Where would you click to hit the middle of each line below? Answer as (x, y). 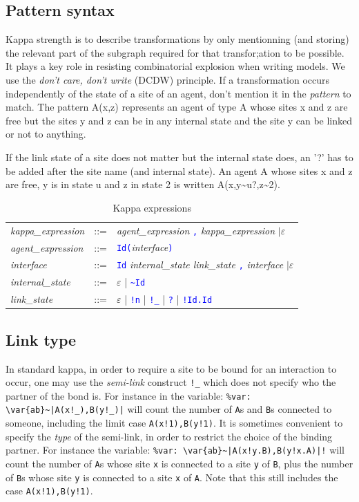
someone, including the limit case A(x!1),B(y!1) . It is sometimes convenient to (174, 423)
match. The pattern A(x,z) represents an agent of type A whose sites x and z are (177, 107)
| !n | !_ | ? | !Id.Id (168, 299)
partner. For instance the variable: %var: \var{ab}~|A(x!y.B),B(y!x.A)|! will (175, 450)
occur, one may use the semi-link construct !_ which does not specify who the (171, 382)
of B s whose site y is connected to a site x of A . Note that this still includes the (172, 477)
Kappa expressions (152, 207)
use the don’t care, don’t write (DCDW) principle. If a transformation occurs (168, 79)
